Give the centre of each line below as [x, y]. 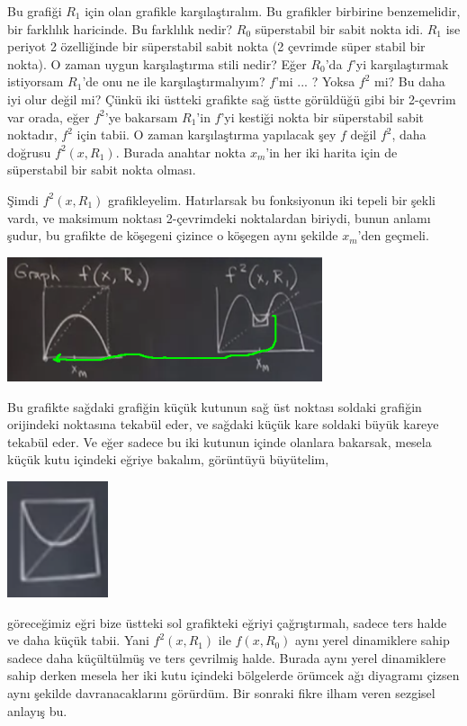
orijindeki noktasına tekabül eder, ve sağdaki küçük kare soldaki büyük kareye [223, 424]
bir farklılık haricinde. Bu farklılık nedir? [120, 28]
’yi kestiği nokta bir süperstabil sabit [323, 117]
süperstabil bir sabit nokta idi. [339, 28]
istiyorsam [36, 81]
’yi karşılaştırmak [400, 63]
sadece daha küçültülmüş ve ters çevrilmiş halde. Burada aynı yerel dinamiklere [227, 657]
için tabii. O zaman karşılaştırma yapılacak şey [207, 134]
